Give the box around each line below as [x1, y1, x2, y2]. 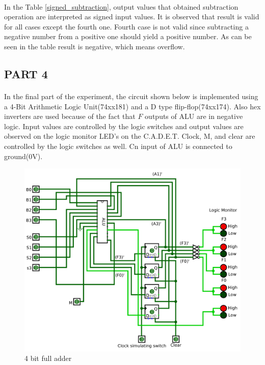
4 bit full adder [24, 353, 72, 363]
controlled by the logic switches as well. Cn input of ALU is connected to [4, 140, 232, 151]
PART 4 [4, 66, 48, 81]
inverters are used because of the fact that [4, 111, 136, 121]
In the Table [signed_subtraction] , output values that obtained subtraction [4, 1, 238, 12]
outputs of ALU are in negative [145, 111, 243, 121]
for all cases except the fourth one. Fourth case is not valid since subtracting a [4, 21, 249, 32]
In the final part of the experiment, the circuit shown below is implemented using [4, 90, 258, 101]
